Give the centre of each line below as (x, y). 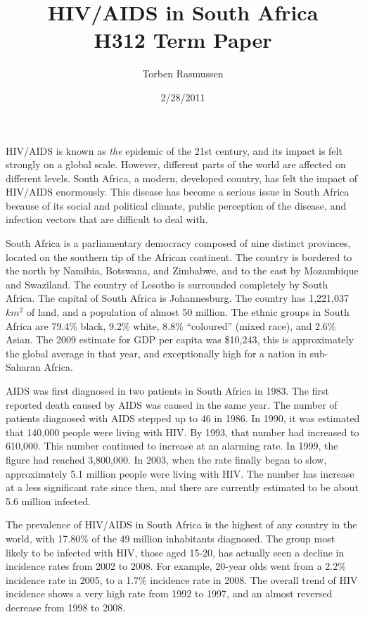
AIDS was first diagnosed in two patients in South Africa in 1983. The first (167, 390)
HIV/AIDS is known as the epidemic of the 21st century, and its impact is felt (174, 150)
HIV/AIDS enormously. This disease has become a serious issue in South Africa (178, 192)
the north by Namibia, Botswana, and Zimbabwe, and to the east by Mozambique (182, 271)
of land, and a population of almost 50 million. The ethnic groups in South (188, 312)
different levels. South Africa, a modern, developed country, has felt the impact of (182, 178)
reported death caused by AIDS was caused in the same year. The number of (172, 404)
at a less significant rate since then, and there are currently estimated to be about (182, 487)
